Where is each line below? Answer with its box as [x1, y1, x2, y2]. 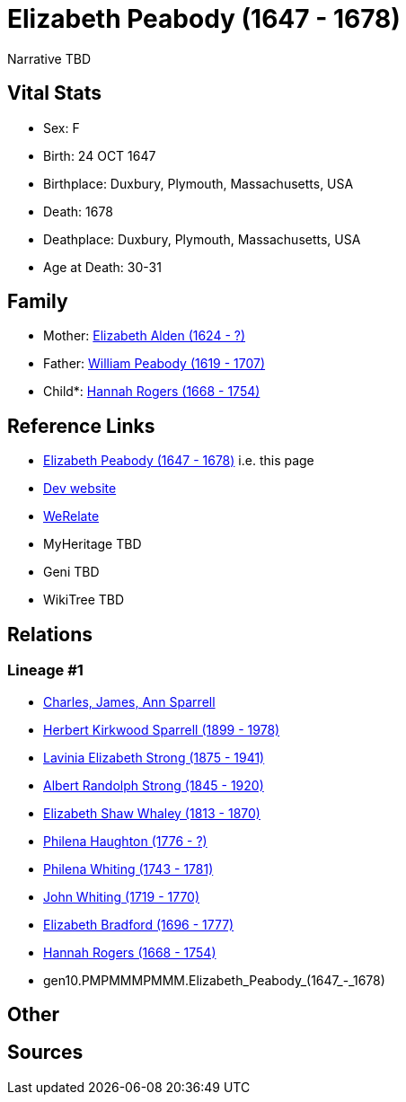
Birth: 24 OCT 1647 [43, 147, 156, 163]
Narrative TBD [7, 50, 91, 66]
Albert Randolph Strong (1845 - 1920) [43, 777, 264, 793]
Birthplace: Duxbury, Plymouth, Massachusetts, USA [43, 175, 354, 191]
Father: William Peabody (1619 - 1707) [43, 356, 266, 372]
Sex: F [43, 119, 80, 136]
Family [7, 290, 68, 313]
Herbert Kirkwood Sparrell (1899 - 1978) [43, 721, 280, 737]
